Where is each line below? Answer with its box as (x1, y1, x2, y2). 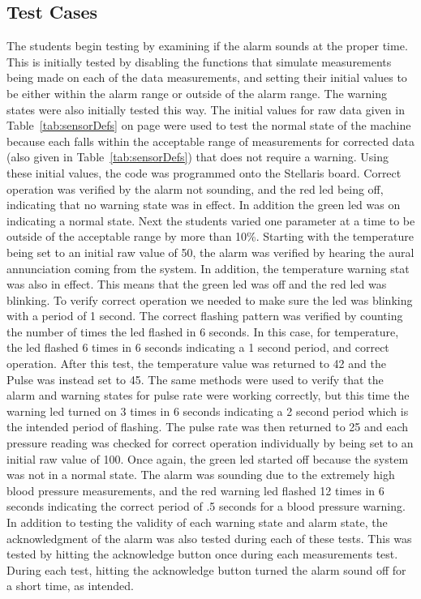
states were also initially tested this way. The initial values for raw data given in (6, 101, 405, 118)
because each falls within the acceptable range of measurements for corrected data (6, 132, 415, 149)
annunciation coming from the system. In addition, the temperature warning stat (6, 259, 410, 276)
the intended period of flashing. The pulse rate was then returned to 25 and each (6, 418, 409, 435)
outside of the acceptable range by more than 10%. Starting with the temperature (6, 228, 414, 245)
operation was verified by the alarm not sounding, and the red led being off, (6, 180, 384, 197)
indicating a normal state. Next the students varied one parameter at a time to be (6, 212, 415, 229)
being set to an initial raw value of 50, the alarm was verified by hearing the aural (6, 243, 415, 260)
